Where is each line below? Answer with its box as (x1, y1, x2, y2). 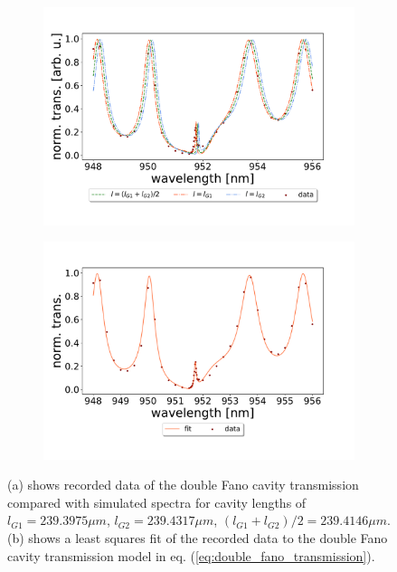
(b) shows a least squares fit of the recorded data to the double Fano (7, 529, 388, 548)
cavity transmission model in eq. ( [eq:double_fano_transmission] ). (7, 546, 375, 565)
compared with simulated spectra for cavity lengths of (7, 492, 307, 511)
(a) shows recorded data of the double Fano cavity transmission (7, 475, 359, 494)
